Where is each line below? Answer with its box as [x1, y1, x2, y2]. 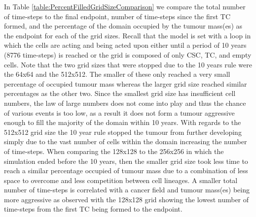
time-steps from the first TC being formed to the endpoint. [4, 204, 183, 214]
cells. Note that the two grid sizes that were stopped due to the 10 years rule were [4, 59, 252, 69]
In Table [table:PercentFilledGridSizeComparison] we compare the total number [4, 1, 246, 11]
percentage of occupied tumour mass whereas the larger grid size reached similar [4, 78, 247, 89]
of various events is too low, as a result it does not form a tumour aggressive [4, 107, 235, 118]
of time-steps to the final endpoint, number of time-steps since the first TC [4, 11, 231, 21]
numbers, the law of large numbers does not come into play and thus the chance [4, 97, 246, 108]
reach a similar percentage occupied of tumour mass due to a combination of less [4, 165, 248, 176]
